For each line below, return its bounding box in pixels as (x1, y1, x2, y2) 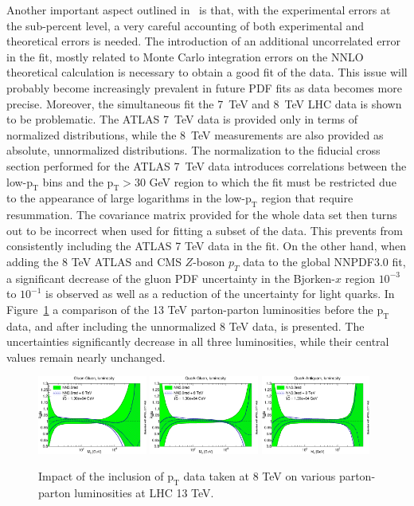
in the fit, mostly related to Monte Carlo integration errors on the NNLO (6, 48, 364, 65)
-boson (193, 253, 225, 269)
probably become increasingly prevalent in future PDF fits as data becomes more (6, 79, 402, 96)
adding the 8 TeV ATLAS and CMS (6, 253, 182, 269)
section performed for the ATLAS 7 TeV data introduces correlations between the (6, 157, 407, 174)
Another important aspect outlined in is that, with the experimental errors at (6, 2, 391, 18)
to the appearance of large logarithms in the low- (6, 190, 246, 206)
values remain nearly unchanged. (6, 348, 166, 365)
